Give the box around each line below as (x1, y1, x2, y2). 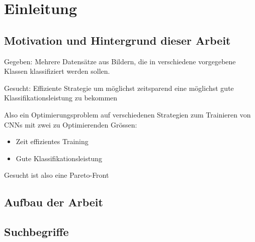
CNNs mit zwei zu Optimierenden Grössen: (4, 119, 137, 130)
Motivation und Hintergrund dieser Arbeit (4, 32, 231, 48)
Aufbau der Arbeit (4, 194, 103, 210)
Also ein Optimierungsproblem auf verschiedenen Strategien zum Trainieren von (4, 109, 251, 119)
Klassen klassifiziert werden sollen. (4, 66, 110, 76)
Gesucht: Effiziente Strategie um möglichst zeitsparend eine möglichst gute (4, 82, 234, 93)
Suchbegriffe (4, 224, 69, 239)
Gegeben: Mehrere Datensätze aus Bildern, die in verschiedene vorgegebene (4, 56, 236, 66)
